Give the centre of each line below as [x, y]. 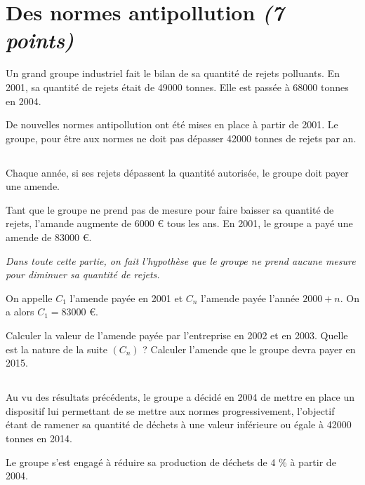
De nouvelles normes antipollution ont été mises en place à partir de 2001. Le [172, 124]
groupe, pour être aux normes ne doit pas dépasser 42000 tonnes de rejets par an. [181, 138]
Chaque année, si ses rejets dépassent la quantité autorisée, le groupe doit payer [177, 172]
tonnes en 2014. [39, 438]
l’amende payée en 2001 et [126, 298]
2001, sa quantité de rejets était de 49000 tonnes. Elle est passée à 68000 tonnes [177, 87]
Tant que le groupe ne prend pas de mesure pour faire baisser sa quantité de [170, 209]
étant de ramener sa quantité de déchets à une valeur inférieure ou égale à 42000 [179, 424]
